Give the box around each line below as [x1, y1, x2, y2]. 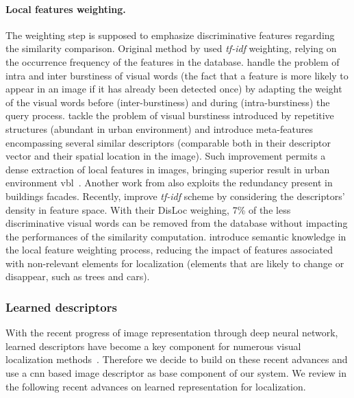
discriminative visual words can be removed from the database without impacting [5, 216, 348, 230]
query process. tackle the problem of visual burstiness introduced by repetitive [5, 108, 334, 123]
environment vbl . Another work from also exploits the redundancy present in [5, 175, 333, 190]
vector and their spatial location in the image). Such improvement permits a [5, 149, 326, 163]
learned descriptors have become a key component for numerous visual [5, 338, 301, 353]
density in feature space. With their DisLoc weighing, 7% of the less [5, 202, 291, 216]
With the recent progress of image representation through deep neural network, [5, 325, 338, 340]
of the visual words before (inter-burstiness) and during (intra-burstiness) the [5, 95, 330, 109]
